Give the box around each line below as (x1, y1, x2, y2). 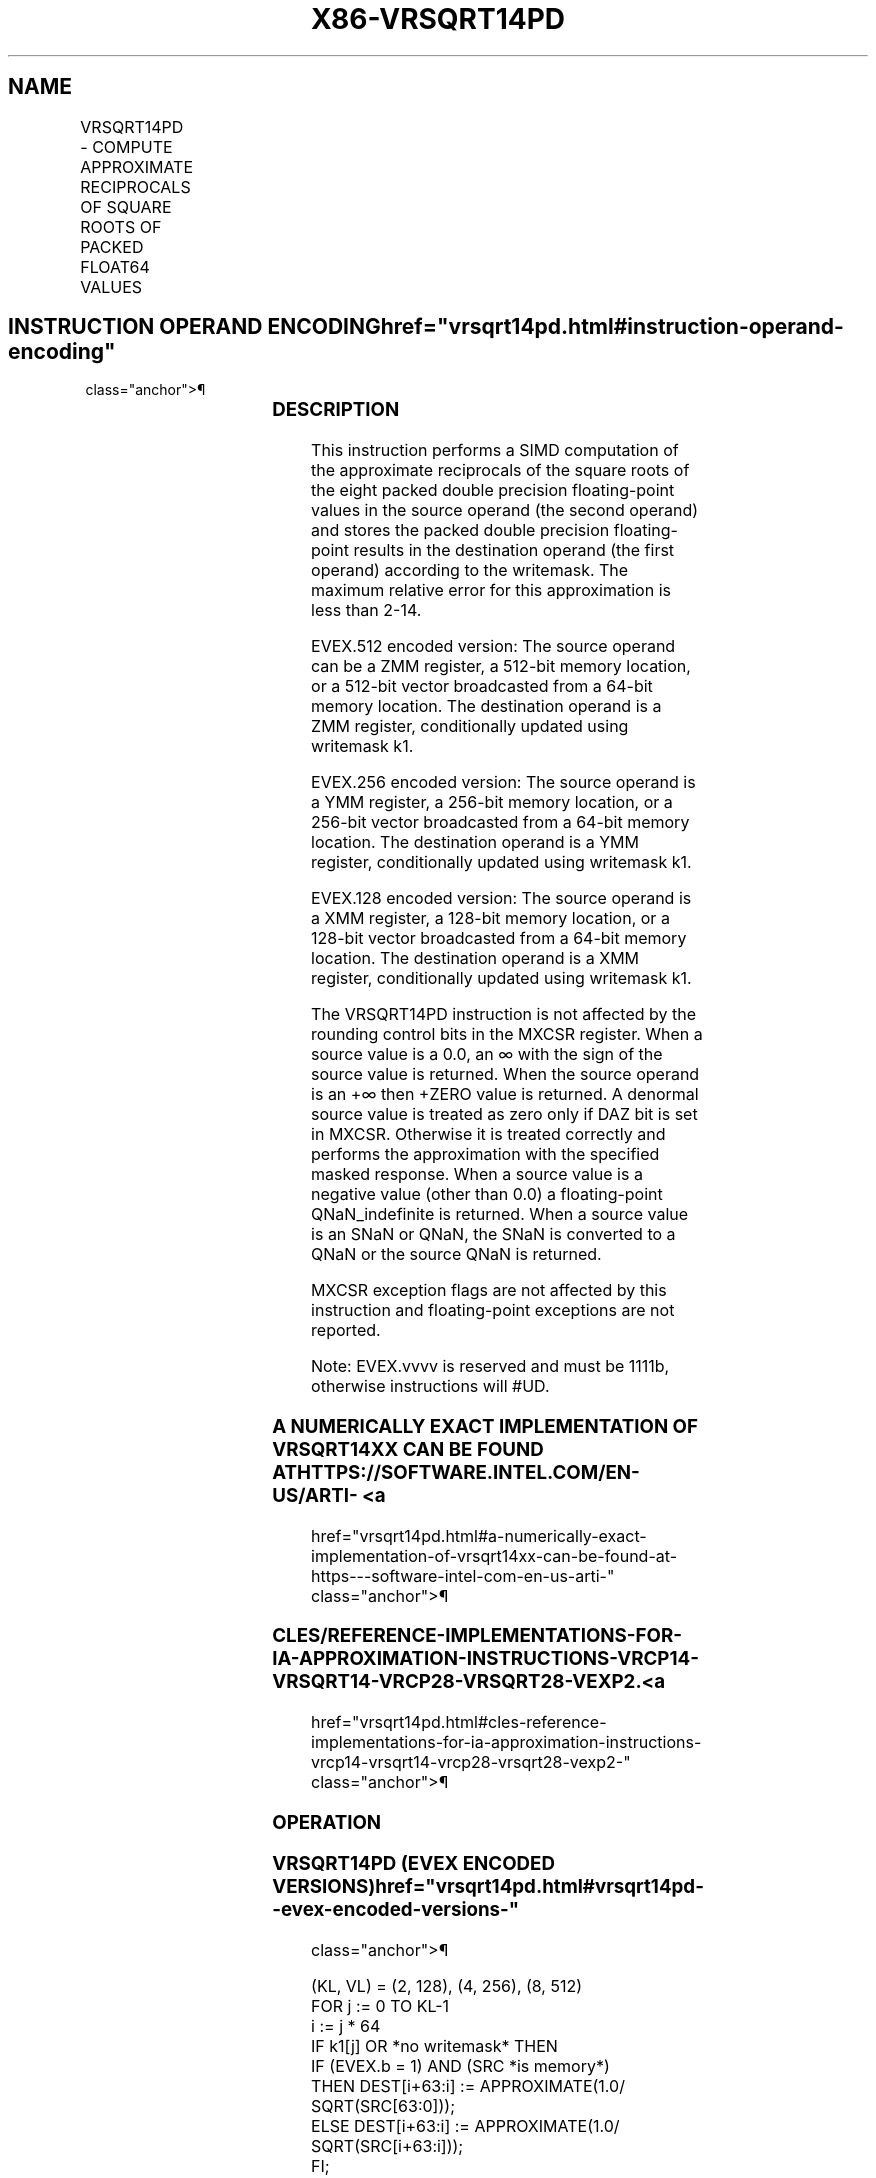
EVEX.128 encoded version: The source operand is (311, 888, 692, 909)
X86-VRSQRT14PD (310, 2, 566, 36)
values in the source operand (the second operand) (311, 500, 699, 521)
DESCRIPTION (272, 398, 400, 422)
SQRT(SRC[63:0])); (311, 2096, 455, 2117)
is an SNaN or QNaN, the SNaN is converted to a (311, 1224, 676, 1245)
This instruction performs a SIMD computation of (311, 440, 679, 461)
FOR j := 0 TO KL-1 (311, 1996, 450, 2017)
